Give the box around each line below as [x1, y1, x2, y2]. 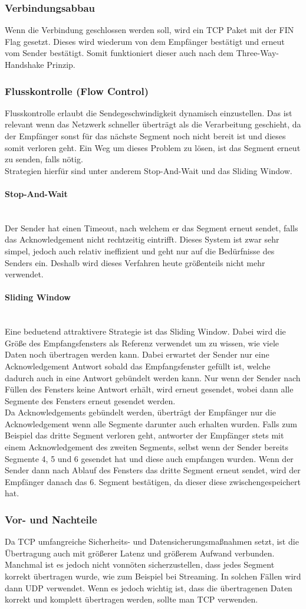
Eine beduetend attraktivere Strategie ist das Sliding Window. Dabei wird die [5, 325, 286, 338]
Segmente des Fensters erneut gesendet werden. [5, 394, 176, 407]
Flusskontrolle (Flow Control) [5, 83, 149, 98]
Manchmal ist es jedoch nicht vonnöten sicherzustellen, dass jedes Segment [5, 558, 275, 571]
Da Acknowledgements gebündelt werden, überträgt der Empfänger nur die [5, 406, 276, 418]
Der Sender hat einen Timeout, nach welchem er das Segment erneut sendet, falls [5, 221, 298, 234]
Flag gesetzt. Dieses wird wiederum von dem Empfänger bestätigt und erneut [5, 35, 285, 47]
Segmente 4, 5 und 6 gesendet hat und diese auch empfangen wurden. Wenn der [5, 452, 294, 464]
